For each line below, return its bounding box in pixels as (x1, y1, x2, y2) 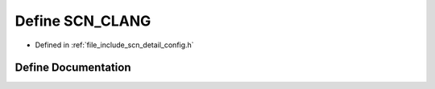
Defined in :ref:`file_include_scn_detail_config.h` (35, 40, 194, 50)
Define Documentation (14, 61, 131, 75)
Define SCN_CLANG (14, 12, 151, 30)
